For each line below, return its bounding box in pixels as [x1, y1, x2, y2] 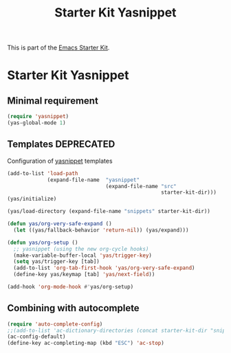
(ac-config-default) [7, 333, 67, 341]
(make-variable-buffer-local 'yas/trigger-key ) [13, 252, 153, 259]
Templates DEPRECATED [7, 139, 115, 150]
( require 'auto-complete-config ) [7, 321, 103, 328]
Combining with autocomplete [7, 302, 140, 314]
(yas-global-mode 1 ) [7, 119, 67, 126]
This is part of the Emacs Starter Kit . [7, 43, 110, 52]
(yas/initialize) [7, 196, 57, 203]
